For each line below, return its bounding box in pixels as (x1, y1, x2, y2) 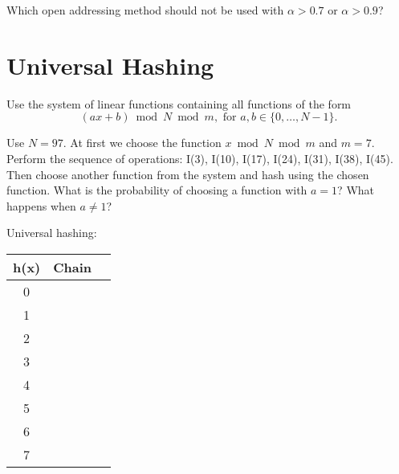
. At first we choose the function (63, 134, 222, 151)
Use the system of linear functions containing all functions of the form (6, 95, 352, 112)
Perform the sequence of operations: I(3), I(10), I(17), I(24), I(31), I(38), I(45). (6, 149, 393, 166)
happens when (6, 197, 76, 214)
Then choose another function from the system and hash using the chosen (6, 165, 369, 182)
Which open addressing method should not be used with (6, 2, 284, 18)
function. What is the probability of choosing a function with (6, 182, 307, 198)
